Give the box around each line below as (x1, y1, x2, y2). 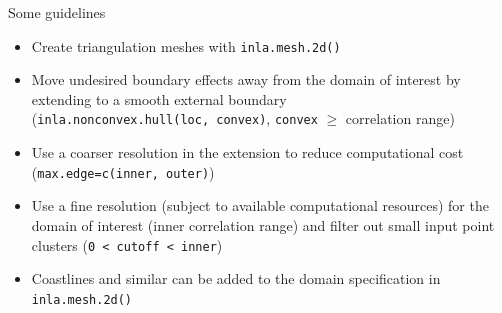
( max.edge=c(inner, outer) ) (31, 161, 215, 182)
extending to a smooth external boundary (31, 88, 287, 109)
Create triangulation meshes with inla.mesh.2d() (31, 35, 341, 56)
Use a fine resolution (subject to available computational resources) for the (31, 195, 489, 216)
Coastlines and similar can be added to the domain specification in (31, 268, 441, 289)
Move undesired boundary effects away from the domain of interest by (31, 69, 461, 90)
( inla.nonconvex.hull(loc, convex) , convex (31, 108, 318, 129)
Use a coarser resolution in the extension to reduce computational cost (31, 142, 464, 163)
